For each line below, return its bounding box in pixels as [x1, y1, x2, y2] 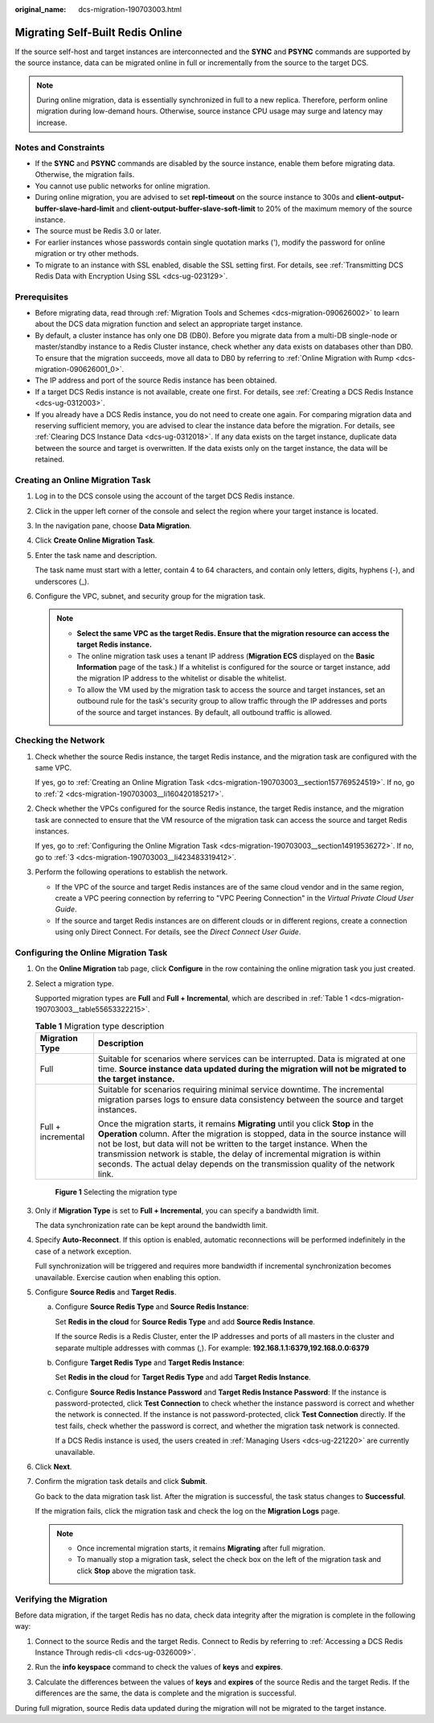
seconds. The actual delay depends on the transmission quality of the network [97, 1159, 395, 1170]
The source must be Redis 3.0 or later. [35, 226, 162, 236]
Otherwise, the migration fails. [35, 170, 135, 180]
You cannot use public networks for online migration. [35, 181, 211, 191]
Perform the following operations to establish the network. [35, 867, 228, 877]
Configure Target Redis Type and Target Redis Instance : [55, 1357, 245, 1367]
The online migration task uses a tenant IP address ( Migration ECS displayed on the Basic [76, 651, 375, 660]
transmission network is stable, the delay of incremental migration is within [97, 1148, 381, 1159]
